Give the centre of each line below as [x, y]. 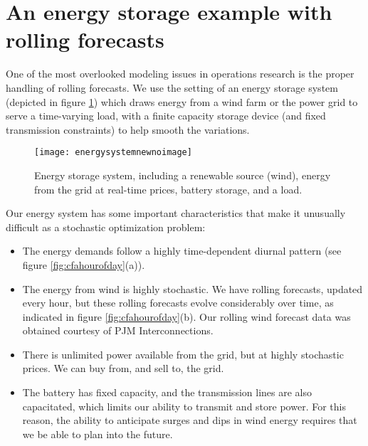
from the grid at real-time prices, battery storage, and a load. [168, 189]
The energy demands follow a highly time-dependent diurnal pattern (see [182, 251]
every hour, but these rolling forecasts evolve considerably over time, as [178, 303]
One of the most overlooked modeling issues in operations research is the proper [180, 74]
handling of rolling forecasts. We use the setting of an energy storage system [172, 87]
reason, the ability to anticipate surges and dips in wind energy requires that [190, 420]
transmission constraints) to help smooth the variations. [128, 129]
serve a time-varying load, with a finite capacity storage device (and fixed [166, 116]
